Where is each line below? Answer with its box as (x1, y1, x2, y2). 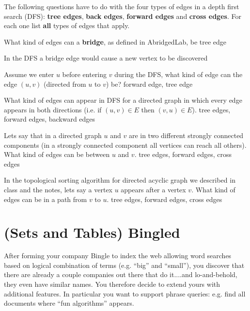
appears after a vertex (121, 184, 186, 194)
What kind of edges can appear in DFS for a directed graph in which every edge (4, 95, 242, 105)
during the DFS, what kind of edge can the (114, 69, 243, 79)
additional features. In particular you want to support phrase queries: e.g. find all (4, 288, 246, 298)
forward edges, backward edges (4, 114, 95, 124)
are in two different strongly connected (128, 130, 244, 140)
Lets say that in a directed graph (4, 130, 102, 140)
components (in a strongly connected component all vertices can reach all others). (4, 140, 247, 150)
